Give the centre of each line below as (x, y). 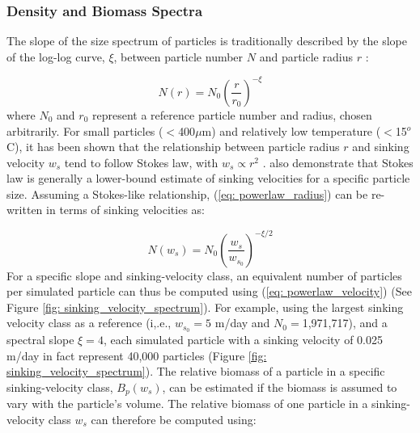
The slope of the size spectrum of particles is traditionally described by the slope (207, 41)
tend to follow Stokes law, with (141, 162)
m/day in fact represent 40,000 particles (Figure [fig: (137, 355)
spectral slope (40, 340)
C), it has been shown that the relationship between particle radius (173, 147)
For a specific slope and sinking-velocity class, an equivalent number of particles (204, 275)
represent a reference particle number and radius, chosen (232, 114)
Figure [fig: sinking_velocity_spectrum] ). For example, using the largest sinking (205, 307)
